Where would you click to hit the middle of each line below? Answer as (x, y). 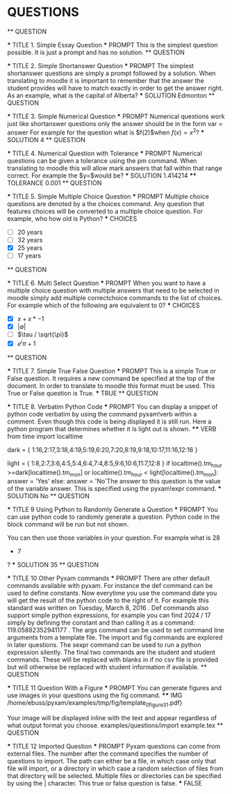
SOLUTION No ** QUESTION (49, 496)
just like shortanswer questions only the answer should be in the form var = (115, 123)
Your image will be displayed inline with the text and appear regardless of (112, 718)
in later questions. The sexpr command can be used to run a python (104, 645)
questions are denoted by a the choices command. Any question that (106, 203)
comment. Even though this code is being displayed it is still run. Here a (109, 421)
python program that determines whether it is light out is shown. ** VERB (112, 428)
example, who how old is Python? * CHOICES (72, 218)
